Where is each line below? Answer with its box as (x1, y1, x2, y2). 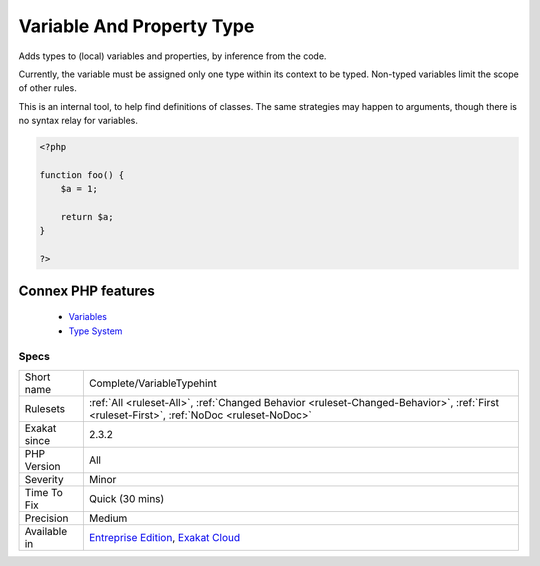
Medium (88, 511, 128, 525)
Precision (24, 511, 69, 525)
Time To (24, 485, 64, 499)
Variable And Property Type (18, 15, 255, 37)
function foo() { (39, 169, 125, 180)
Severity (24, 472, 64, 486)
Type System (68, 325, 123, 337)
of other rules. (18, 82, 77, 94)
